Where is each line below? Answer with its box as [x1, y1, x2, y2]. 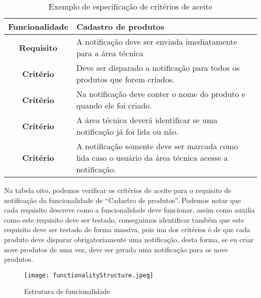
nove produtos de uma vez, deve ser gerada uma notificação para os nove [4, 244, 228, 254]
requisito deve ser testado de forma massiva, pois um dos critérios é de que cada [4, 224, 250, 235]
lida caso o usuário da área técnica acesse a [76, 152, 228, 163]
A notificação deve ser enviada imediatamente [76, 36, 237, 47]
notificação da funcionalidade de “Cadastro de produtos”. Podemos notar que [4, 194, 241, 205]
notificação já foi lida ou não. [76, 126, 179, 137]
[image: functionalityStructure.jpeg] [24, 271, 154, 279]
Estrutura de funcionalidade [24, 286, 110, 296]
